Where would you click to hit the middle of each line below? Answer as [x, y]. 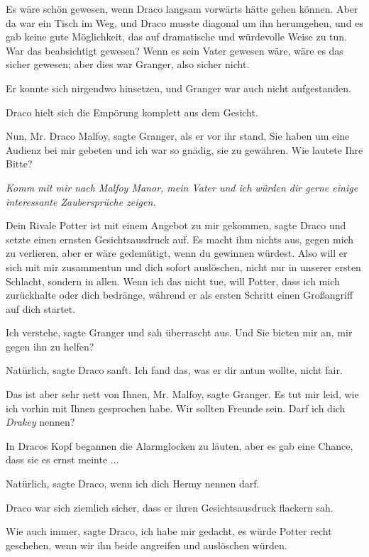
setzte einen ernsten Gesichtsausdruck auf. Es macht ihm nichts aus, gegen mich [180, 239]
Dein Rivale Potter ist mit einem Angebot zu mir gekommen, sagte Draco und [176, 225]
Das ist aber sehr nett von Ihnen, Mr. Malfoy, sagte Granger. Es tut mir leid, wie [182, 394]
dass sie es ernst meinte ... [62, 459]
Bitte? [19, 164]
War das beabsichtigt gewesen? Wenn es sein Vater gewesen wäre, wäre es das [175, 50]
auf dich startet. [41, 308]
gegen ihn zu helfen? [50, 346]
